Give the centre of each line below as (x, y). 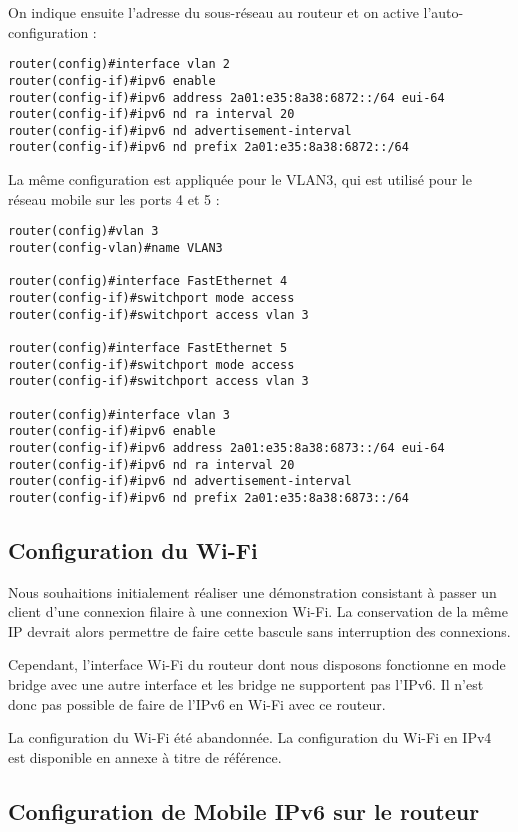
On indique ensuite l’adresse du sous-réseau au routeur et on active (213, 12)
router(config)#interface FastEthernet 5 (148, 347)
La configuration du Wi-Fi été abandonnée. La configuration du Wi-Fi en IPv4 (250, 737)
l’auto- (443, 12)
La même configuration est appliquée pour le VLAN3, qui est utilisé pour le (240, 179)
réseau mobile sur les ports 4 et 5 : (114, 198)
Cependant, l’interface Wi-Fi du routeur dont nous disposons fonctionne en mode (257, 664)
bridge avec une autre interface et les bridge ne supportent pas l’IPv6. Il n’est (246, 684)
